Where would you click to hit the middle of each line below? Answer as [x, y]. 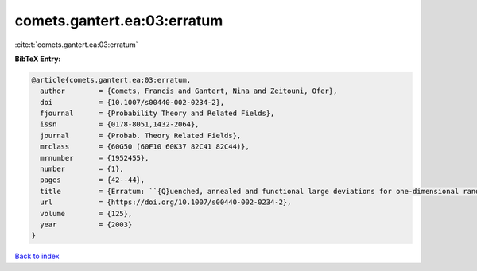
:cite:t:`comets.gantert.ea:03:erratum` [76, 45]
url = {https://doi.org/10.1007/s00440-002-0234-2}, [166, 202]
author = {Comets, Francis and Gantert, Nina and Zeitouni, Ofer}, [189, 91]
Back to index [37, 256]
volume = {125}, [86, 213]
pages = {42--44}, [93, 180]
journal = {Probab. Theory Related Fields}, [141, 135]
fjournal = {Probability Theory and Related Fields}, [157, 114]
